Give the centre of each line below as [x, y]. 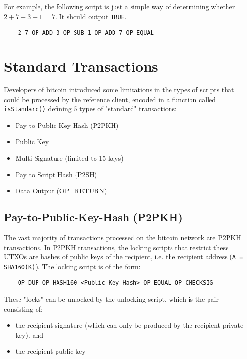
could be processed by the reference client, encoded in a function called [110, 99]
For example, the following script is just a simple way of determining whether [120, 6]
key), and [29, 334]
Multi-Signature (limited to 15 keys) [69, 158]
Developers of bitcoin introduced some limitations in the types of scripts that [119, 89]
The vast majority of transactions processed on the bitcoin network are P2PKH [123, 237]
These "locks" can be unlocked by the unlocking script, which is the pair [111, 299]
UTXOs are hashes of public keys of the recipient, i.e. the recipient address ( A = [123, 257]
